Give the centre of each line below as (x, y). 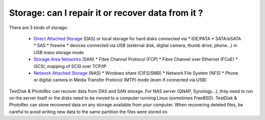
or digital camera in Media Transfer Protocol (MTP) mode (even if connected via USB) (120, 80)
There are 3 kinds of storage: (39, 28)
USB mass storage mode (59, 52)
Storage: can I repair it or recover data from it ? (106, 13)
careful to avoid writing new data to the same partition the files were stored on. (89, 112)
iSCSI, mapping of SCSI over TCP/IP (70, 66)
